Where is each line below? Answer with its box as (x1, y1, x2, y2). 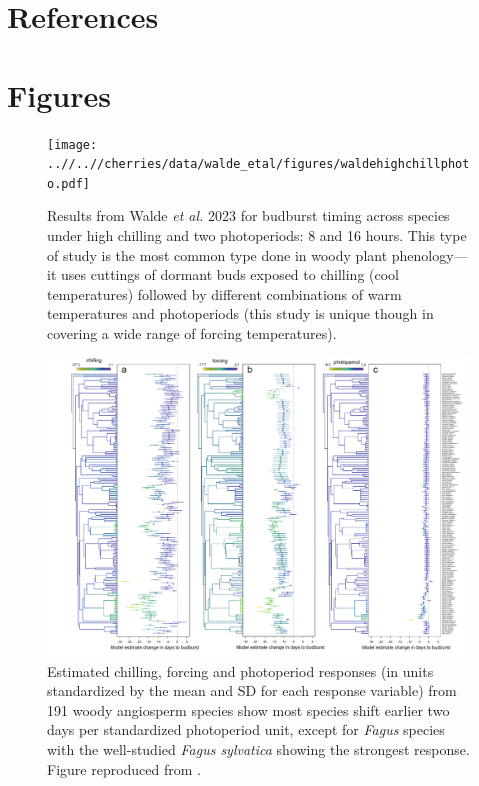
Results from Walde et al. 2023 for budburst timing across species (47, 205, 450, 226)
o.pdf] (47, 176, 90, 191)
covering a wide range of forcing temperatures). (47, 323, 337, 344)
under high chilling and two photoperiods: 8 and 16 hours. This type (47, 225, 467, 246)
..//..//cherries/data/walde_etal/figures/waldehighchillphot (47, 157, 470, 172)
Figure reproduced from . (47, 758, 201, 779)
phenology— (391, 244, 468, 265)
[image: (47, 137, 98, 152)
